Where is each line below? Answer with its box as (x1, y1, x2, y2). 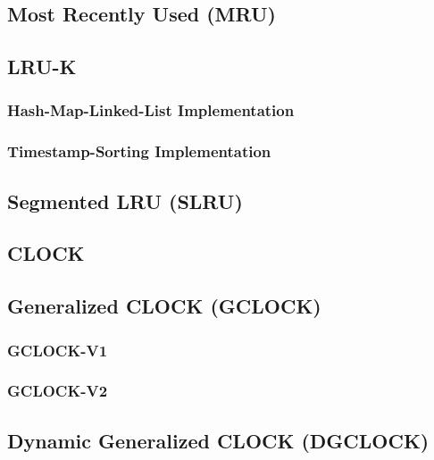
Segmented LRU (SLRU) (7, 187, 243, 214)
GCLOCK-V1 (7, 339, 108, 361)
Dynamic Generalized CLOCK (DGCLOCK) (7, 426, 430, 454)
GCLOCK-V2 (7, 380, 108, 402)
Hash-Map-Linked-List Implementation (7, 99, 295, 121)
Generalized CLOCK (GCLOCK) (7, 292, 321, 320)
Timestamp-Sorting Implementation (7, 140, 271, 163)
